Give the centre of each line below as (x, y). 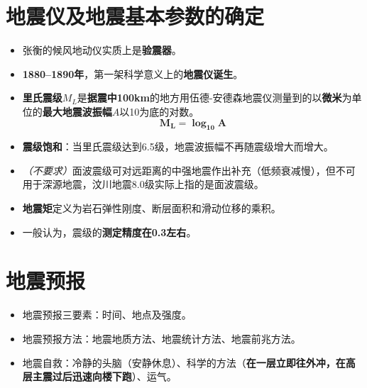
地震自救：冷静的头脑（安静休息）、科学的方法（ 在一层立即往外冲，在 (184, 362)
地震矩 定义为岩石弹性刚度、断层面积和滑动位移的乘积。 (152, 208)
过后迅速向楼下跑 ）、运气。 (114, 376)
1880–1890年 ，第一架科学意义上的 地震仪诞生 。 (133, 73)
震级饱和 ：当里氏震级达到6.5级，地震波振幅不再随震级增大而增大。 (178, 146)
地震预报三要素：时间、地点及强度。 (107, 315)
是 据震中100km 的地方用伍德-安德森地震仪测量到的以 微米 (209, 98)
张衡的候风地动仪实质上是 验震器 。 (102, 50)
